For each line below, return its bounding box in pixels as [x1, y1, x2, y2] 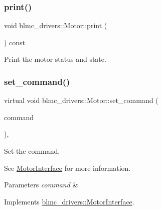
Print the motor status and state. [4, 54, 106, 64]
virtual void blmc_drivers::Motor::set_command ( [4, 95, 158, 106]
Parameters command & [4, 179, 78, 190]
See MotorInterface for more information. [4, 162, 131, 173]
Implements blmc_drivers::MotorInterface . [4, 196, 134, 206]
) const [4, 37, 26, 47]
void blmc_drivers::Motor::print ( [4, 20, 107, 31]
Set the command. [4, 146, 60, 156]
